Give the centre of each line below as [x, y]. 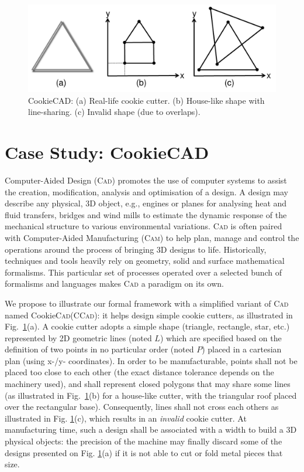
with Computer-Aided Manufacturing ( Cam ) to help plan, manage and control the [152, 237]
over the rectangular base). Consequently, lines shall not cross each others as [142, 407]
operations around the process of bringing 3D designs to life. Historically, [136, 249]
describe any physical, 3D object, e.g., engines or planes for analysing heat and [146, 203]
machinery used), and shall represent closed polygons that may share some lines [148, 384]
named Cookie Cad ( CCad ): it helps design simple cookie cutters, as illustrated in [149, 315]
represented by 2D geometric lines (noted [78, 337]
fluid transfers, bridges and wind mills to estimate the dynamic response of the [146, 214]
